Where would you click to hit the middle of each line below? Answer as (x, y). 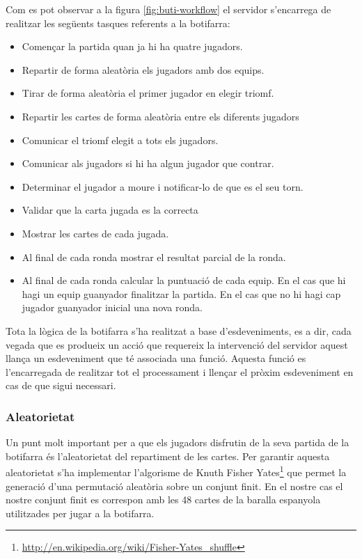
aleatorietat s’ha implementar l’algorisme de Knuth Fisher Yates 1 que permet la (176, 471)
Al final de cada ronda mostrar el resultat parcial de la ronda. (154, 257)
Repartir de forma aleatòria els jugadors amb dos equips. (143, 69)
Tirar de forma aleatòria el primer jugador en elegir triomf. (148, 93)
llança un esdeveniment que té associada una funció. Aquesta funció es (156, 358)
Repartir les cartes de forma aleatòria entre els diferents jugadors (160, 116)
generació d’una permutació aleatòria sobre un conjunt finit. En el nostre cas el (174, 486)
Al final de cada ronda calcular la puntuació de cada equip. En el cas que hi (184, 280)
